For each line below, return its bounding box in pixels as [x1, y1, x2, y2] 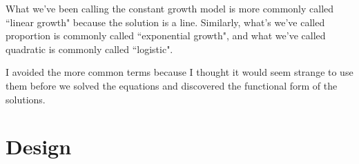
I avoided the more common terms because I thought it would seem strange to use [6, 65, 353, 79]
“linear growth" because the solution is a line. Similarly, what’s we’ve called [6, 14, 325, 29]
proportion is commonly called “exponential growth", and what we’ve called [6, 28, 326, 43]
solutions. [6, 92, 46, 106]
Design [6, 132, 72, 161]
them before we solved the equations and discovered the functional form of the [6, 78, 338, 92]
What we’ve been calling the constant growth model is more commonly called [6, 1, 334, 15]
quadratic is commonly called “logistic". [6, 41, 173, 56]
